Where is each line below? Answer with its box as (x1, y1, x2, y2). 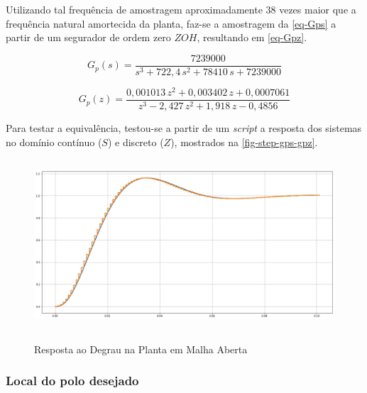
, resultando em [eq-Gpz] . (197, 30, 307, 45)
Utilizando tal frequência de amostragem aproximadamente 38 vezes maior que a (6, 2, 356, 16)
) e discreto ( (107, 134, 164, 149)
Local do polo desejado (6, 372, 139, 389)
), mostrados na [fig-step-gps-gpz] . (170, 134, 318, 149)
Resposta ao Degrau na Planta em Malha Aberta (34, 341, 248, 356)
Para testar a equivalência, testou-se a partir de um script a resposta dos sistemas (6, 120, 362, 135)
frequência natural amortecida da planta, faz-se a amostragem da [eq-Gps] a (6, 16, 336, 31)
